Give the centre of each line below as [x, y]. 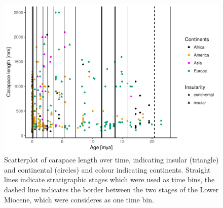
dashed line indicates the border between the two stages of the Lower [111, 189]
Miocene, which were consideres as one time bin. [79, 199]
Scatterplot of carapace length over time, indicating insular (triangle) [111, 160]
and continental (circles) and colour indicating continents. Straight [107, 169]
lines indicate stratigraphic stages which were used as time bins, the [109, 179]
